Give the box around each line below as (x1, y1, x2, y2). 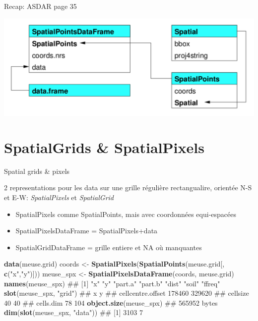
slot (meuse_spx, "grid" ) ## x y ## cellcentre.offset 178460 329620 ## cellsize (4, 288, 249, 298)
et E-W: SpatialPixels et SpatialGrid (4, 192, 114, 203)
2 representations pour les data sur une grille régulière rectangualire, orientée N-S (4, 182, 252, 193)
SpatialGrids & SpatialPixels (4, 137, 204, 157)
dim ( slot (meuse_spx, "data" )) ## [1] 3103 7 (4, 307, 143, 318)
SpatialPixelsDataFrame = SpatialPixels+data (15, 225, 158, 236)
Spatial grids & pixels (4, 165, 70, 176)
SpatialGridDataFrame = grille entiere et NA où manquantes (15, 242, 202, 252)
